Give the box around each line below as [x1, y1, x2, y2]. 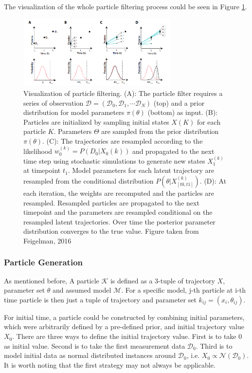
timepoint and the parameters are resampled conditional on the [23, 207, 213, 217]
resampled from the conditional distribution [23, 175, 154, 186]
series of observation [23, 97, 84, 108]
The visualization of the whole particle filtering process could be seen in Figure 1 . [4, 1, 247, 11]
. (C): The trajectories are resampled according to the [42, 135, 203, 146]
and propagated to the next [132, 146, 215, 156]
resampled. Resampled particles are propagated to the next [23, 197, 199, 207]
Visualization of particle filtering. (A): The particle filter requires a [23, 88, 223, 98]
